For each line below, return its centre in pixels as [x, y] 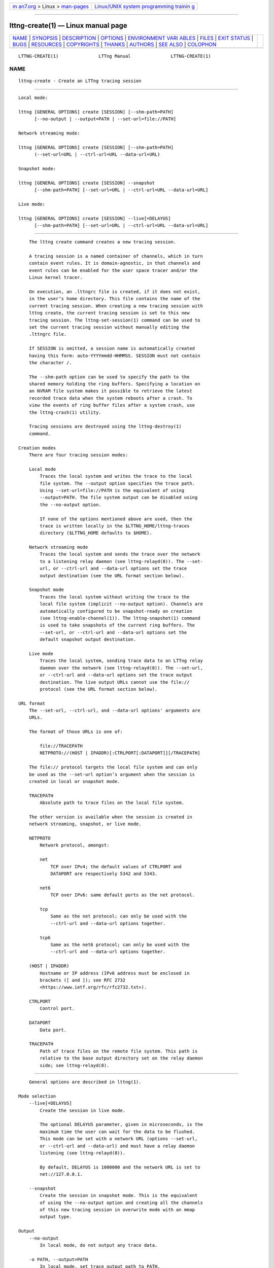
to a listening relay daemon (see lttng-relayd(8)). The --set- [121, 561]
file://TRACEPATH [61, 746]
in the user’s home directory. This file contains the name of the [114, 299]
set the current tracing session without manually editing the [109, 327]
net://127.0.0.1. [61, 1174]
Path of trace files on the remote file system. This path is [119, 1051]
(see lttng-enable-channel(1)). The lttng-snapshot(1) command [120, 618]
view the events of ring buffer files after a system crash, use [112, 405]
